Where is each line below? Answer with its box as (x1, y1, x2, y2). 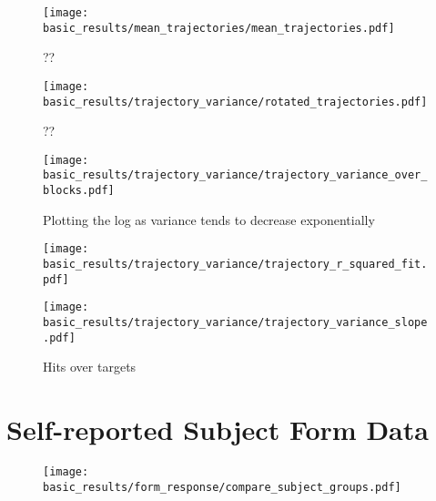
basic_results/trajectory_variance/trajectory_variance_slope (43, 316, 428, 329)
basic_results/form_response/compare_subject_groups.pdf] (43, 480, 401, 494)
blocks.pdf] (43, 184, 115, 198)
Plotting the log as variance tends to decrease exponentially (43, 210, 375, 229)
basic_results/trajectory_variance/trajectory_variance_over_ (43, 169, 428, 182)
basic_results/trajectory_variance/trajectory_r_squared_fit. (43, 258, 428, 271)
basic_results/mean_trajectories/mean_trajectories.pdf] (43, 21, 395, 35)
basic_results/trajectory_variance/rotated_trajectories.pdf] (43, 95, 428, 108)
